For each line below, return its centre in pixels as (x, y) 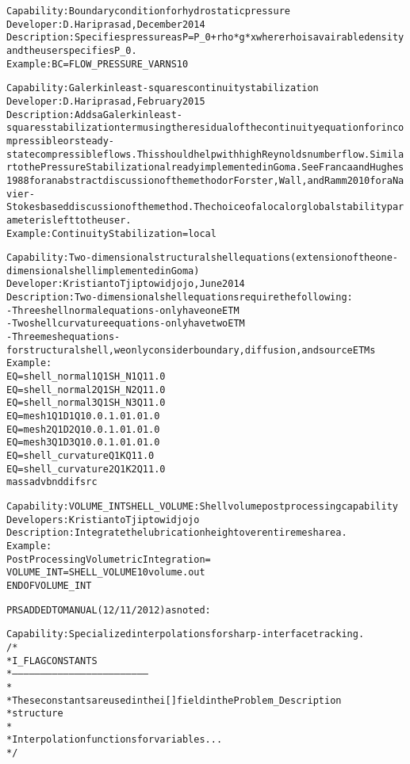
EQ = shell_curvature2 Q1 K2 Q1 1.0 (86, 469)
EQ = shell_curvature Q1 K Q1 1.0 (80, 456)
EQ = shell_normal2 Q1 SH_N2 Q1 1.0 (86, 390)
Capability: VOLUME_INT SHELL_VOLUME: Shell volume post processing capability (202, 506)
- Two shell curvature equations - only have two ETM (126, 324)
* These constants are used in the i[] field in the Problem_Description (174, 700)
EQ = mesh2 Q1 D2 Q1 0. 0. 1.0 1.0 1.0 (83, 429)
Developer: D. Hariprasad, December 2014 (106, 24)
